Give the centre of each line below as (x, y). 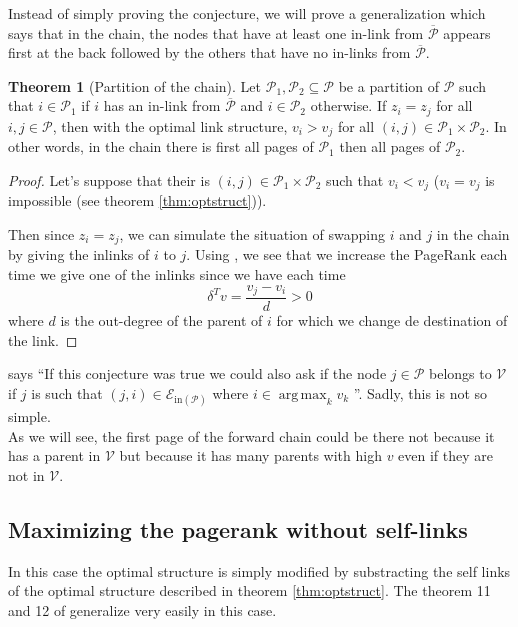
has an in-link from (162, 105)
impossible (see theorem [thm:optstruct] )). (137, 200)
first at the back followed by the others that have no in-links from (209, 52)
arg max (302, 394)
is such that (67, 392)
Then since (41, 233)
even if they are (446, 455)
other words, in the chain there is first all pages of (161, 146)
